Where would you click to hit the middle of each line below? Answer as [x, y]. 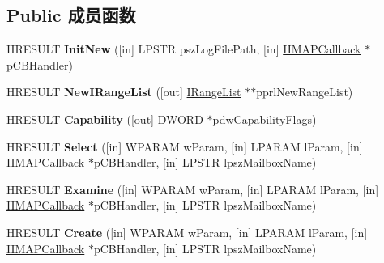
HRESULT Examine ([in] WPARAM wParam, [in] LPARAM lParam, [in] [193, 189]
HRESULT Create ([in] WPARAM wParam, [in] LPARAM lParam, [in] [187, 232]
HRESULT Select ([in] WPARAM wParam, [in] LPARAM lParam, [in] [185, 146]
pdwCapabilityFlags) [265, 119]
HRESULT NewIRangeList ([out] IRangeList [124, 92]
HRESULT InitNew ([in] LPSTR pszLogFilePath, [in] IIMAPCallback [184, 49]
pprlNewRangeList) [305, 92]
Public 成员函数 [71, 15]
